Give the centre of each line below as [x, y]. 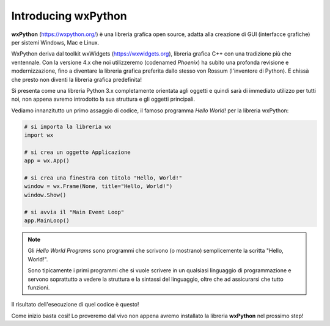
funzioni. [39, 288]
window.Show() [45, 195]
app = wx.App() [47, 161]
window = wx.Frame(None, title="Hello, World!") [98, 187]
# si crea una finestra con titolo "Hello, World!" [103, 178]
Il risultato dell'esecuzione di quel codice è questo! [75, 305]
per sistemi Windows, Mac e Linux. [55, 42]
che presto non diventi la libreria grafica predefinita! [76, 79]
